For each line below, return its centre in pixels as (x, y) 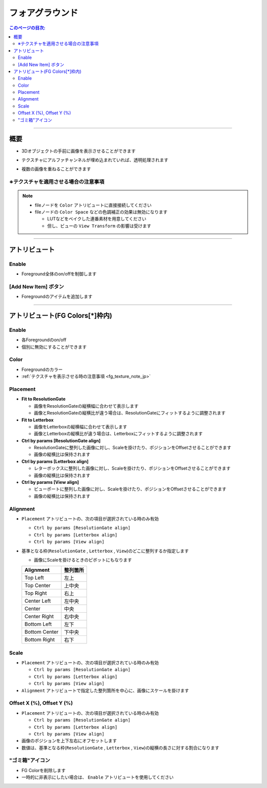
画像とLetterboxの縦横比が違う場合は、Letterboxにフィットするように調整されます (118, 434)
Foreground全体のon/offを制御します (59, 274)
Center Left (38, 601)
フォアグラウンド (44, 13)
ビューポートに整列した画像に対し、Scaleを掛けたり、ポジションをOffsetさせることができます (130, 489)
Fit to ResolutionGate (44, 399)
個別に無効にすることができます (54, 347)
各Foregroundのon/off (44, 340)
